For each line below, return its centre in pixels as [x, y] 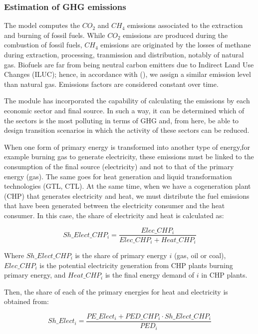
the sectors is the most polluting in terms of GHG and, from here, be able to [122, 120]
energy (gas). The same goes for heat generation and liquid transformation [118, 176]
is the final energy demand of [150, 275]
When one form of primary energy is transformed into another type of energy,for [127, 147]
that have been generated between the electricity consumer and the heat [115, 205]
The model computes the [42, 25]
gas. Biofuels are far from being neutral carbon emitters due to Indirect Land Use [129, 64]
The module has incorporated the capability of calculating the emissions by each [127, 101]
